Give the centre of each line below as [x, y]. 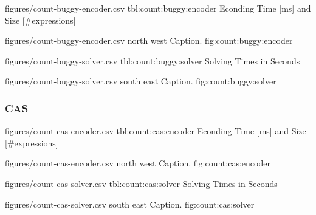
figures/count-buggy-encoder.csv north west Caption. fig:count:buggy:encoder [149, 40]
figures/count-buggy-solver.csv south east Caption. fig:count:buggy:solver [141, 81]
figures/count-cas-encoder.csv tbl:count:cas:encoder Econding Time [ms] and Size [156, 131]
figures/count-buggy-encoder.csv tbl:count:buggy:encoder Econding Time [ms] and [158, 8]
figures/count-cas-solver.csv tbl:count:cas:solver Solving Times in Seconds [141, 183]
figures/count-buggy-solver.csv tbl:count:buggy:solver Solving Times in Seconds [153, 60]
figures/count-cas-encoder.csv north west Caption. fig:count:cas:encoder [138, 163]
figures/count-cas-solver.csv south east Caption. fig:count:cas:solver [130, 204]
